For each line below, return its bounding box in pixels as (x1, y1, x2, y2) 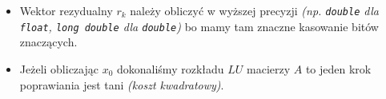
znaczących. (19, 34, 78, 50)
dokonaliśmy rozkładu (117, 60, 224, 77)
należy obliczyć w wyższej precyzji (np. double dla (130, 2, 379, 18)
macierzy (247, 60, 291, 77)
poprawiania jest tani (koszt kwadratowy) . (19, 76, 224, 93)
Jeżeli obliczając (19, 60, 99, 77)
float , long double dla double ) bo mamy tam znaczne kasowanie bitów (19, 18, 379, 34)
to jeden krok (305, 60, 372, 77)
